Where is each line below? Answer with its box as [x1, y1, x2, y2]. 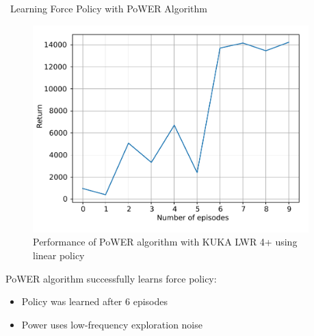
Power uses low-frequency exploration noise [21, 317, 202, 331]
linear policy [33, 248, 85, 262]
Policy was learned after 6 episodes [21, 294, 168, 309]
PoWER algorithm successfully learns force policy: [5, 271, 217, 285]
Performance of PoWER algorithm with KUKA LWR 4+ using [33, 235, 298, 249]
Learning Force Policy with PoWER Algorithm [10, 1, 207, 15]
